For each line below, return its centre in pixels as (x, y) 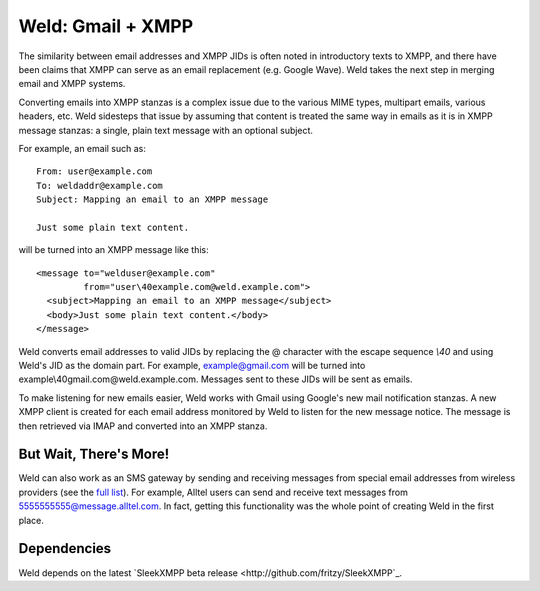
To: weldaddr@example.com (100, 185)
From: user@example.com (94, 171)
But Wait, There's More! (94, 454)
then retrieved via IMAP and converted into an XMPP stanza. (143, 426)
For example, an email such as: (82, 148)
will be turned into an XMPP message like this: (113, 250)
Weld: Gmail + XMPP (106, 26)
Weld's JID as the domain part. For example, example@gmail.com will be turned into (192, 365)
